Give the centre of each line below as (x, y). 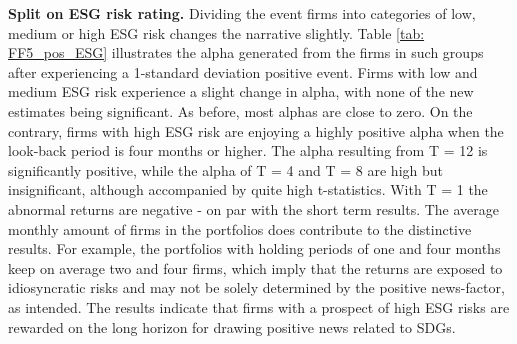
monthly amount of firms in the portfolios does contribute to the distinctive (240, 228)
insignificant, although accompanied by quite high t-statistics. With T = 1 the (248, 189)
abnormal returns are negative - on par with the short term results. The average (254, 208)
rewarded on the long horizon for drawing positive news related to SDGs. (232, 326)
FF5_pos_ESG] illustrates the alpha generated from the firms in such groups (246, 52)
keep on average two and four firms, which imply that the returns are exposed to (255, 267)
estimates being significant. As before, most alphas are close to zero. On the (240, 110)
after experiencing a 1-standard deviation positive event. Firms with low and (243, 71)
